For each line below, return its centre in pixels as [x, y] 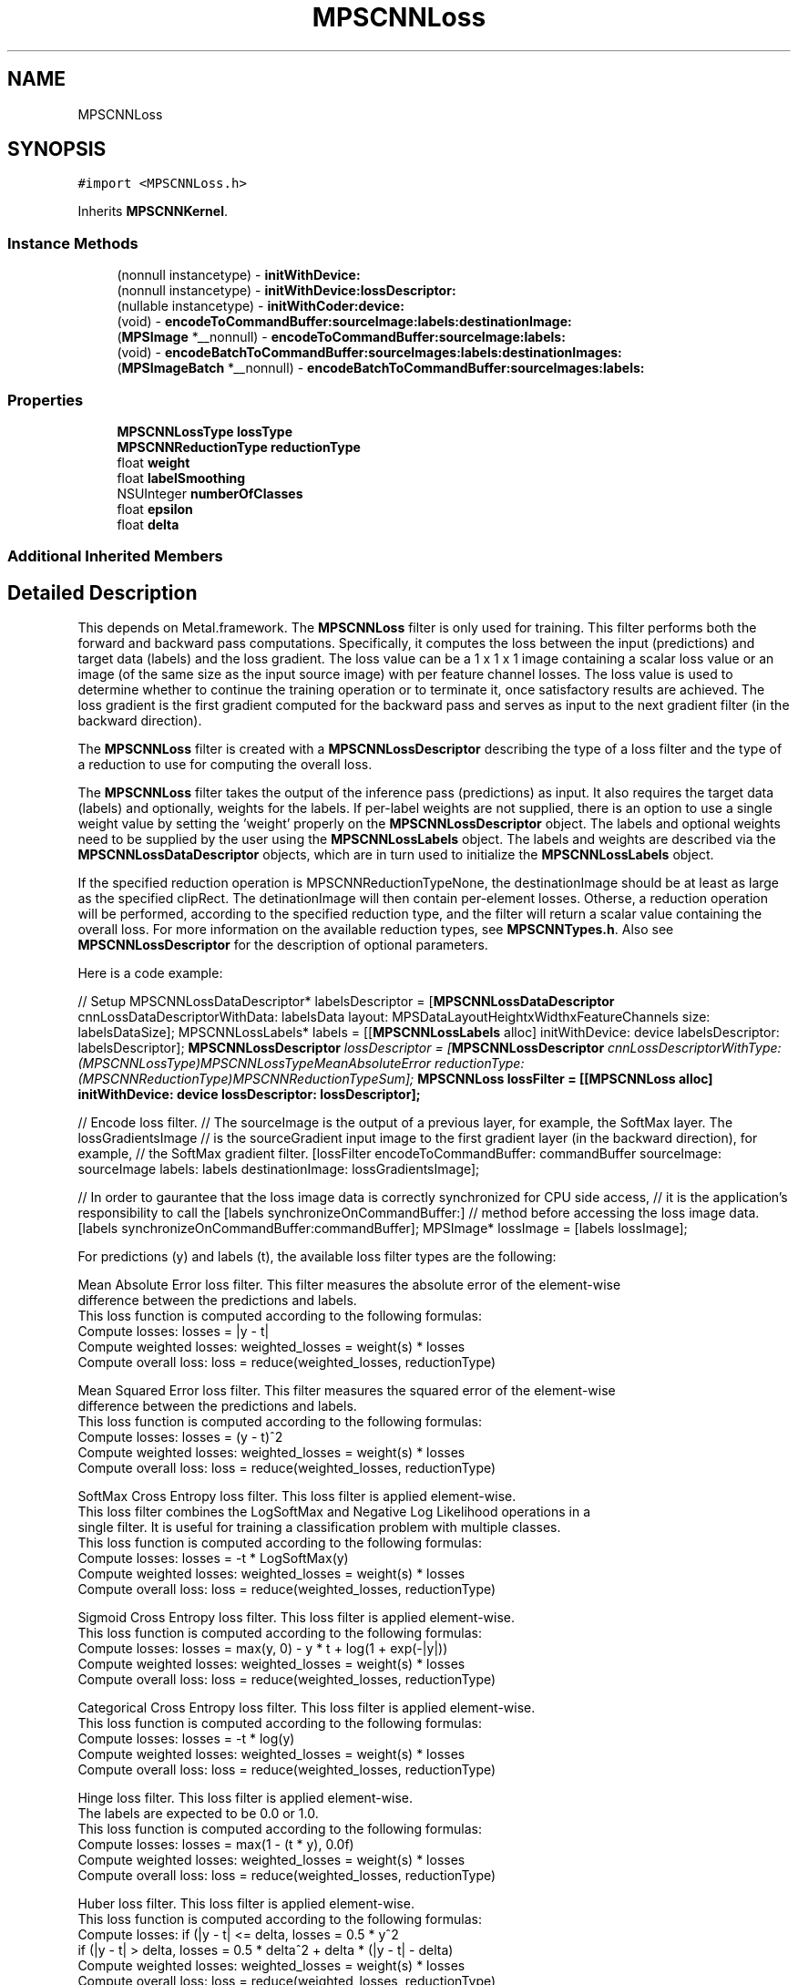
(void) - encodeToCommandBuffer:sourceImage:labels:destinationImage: [344, 322]
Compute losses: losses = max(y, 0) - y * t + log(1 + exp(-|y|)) [263, 1649]
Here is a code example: [150, 973]
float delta [148, 524]
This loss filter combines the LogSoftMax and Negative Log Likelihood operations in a [334, 1512]
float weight [153, 462]
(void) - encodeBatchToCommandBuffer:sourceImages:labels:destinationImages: [369, 353]
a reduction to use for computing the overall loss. [225, 765]
